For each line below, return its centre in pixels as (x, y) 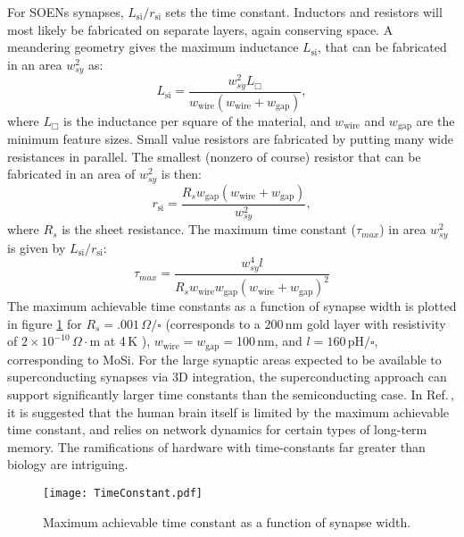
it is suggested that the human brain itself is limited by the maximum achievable (228, 411)
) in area (403, 229)
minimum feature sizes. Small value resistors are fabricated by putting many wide (230, 139)
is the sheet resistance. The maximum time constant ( (209, 229)
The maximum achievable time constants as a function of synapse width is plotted (232, 306)
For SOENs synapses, (66, 12)
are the (435, 120)
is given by (37, 247)
